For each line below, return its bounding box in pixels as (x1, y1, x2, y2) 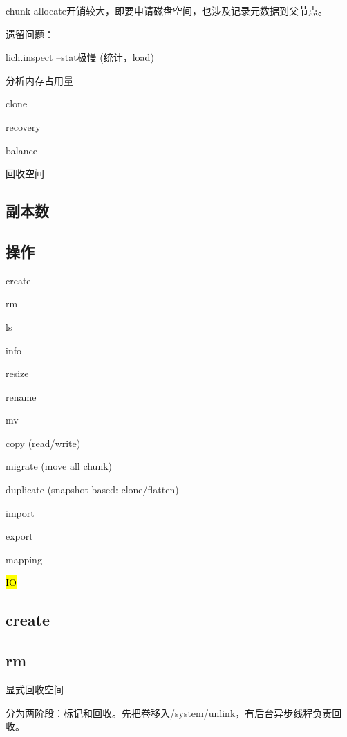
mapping (6, 552, 42, 566)
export (6, 529, 33, 543)
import (6, 505, 35, 520)
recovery (6, 119, 41, 134)
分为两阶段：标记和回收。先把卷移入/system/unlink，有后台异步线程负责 (6, 705, 332, 720)
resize (6, 366, 29, 381)
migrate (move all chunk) (6, 459, 113, 473)
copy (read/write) (6, 435, 81, 450)
